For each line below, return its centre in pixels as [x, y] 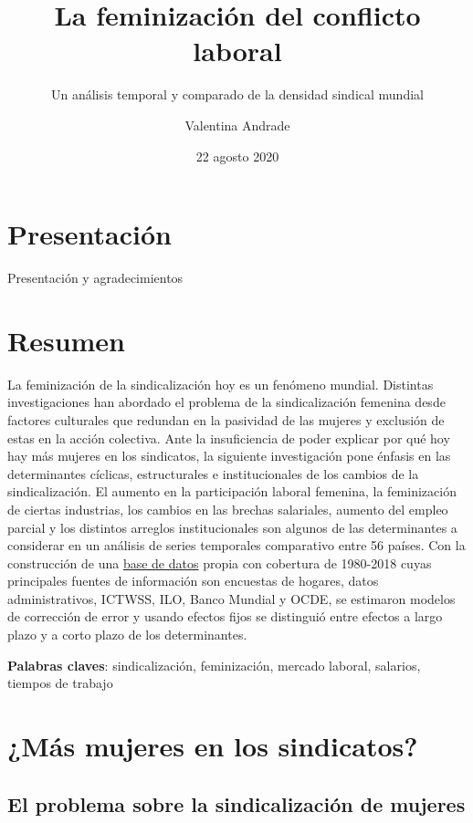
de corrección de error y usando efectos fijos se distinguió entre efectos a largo [225, 616]
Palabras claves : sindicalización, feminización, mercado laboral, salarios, [214, 665]
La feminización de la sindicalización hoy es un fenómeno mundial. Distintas [221, 384]
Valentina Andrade [237, 125]
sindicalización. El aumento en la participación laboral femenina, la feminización [232, 491]
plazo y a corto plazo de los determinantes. [127, 635]
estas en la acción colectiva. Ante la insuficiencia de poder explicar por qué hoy [229, 438]
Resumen [66, 340]
